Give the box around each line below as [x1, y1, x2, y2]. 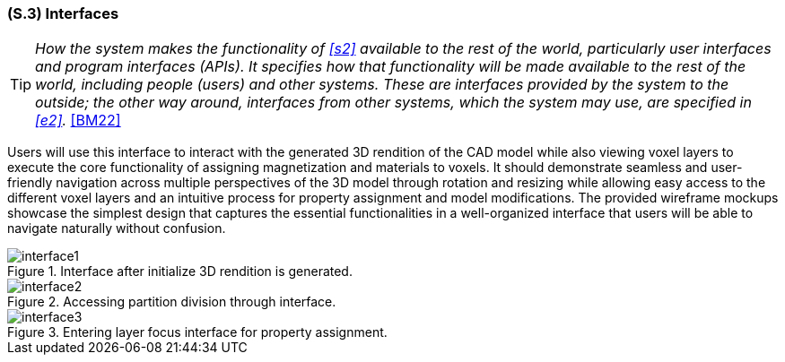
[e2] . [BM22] [35, 111, 121, 130]
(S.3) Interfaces [7, 4, 119, 22]
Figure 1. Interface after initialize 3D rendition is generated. [7, 263, 353, 280]
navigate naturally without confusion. [7, 220, 226, 237]
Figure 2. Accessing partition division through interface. [7, 294, 336, 310]
